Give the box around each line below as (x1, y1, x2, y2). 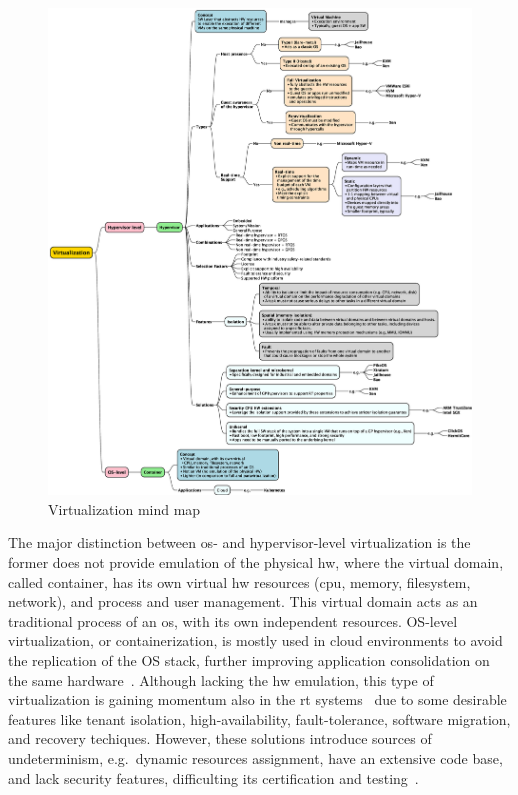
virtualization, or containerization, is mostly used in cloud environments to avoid (8, 630, 503, 651)
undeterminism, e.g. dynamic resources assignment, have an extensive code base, (8, 748, 503, 768)
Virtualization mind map (48, 498, 201, 519)
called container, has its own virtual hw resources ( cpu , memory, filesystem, (8, 571, 471, 592)
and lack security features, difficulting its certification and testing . (8, 767, 419, 788)
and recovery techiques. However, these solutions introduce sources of (8, 728, 432, 749)
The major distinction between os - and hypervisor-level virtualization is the (8, 532, 471, 553)
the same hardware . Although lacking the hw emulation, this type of (8, 669, 434, 690)
